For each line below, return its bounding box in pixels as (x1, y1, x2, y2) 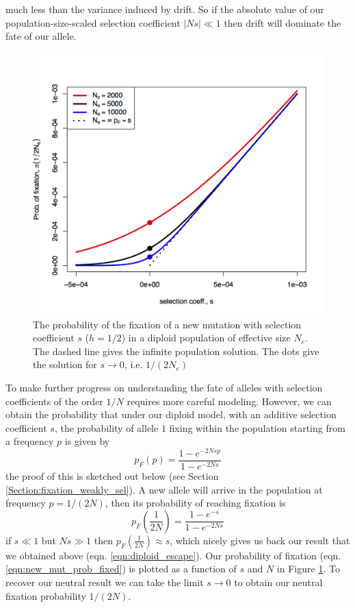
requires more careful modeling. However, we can (127, 393, 332, 408)
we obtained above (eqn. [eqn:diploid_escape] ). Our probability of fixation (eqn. (5, 548, 341, 562)
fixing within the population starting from (169, 420, 345, 435)
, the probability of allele (54, 420, 159, 435)
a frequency (5, 434, 54, 448)
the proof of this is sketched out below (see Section (5, 469, 219, 483)
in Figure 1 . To (276, 561, 340, 576)
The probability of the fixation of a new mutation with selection (33, 317, 302, 331)
